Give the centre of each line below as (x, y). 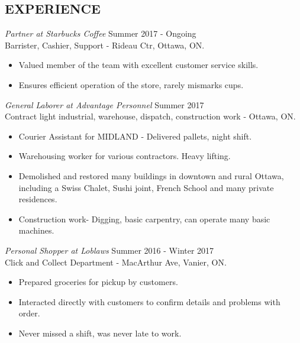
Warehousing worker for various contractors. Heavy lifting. (125, 156)
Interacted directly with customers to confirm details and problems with (149, 301)
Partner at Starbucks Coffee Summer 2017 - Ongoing (101, 33)
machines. (36, 230)
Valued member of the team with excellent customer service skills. (138, 65)
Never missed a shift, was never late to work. (100, 333)
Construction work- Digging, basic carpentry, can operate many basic (144, 219)
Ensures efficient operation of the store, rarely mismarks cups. (131, 84)
